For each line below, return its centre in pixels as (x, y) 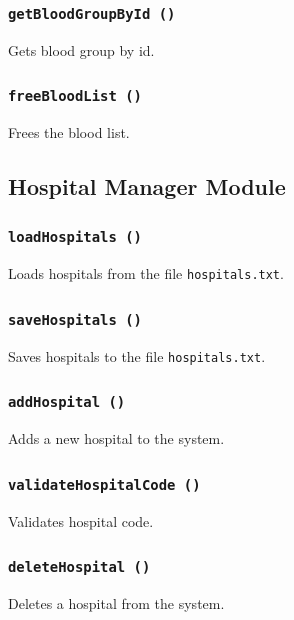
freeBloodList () (75, 96)
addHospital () (67, 402)
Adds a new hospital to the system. (116, 438)
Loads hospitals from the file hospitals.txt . (146, 273)
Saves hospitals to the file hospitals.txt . (137, 355)
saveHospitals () (75, 319)
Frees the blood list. (69, 132)
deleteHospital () (79, 567)
